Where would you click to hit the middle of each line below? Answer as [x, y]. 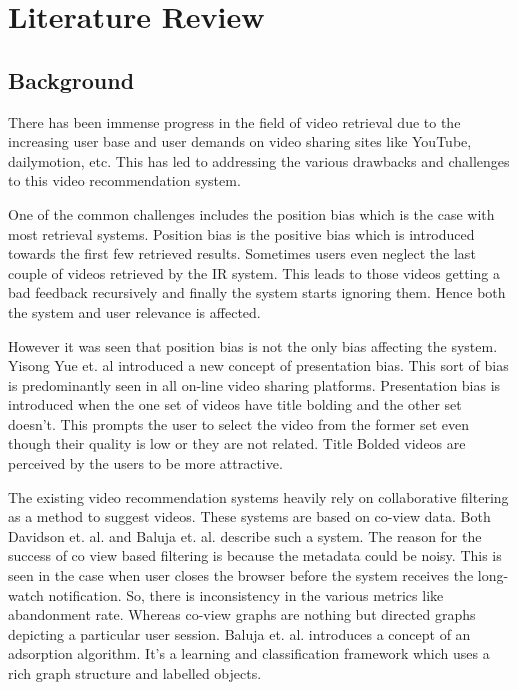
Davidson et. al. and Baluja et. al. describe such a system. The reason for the [245, 535]
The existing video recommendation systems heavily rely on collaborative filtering [258, 496]
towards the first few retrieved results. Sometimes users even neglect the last [242, 253]
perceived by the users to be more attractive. [145, 463]
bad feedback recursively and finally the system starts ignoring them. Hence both [257, 292]
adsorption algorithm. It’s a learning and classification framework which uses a [249, 653]
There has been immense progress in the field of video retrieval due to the [234, 121]
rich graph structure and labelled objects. [135, 673]
